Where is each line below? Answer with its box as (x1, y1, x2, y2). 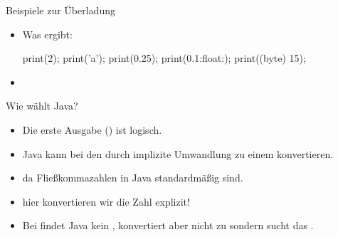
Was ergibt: (22, 26, 73, 41)
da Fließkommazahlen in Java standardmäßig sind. (22, 170, 243, 185)
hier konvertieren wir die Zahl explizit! (22, 194, 190, 209)
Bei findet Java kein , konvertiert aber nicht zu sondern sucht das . (22, 218, 314, 233)
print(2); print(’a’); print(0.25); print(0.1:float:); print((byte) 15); (22, 51, 306, 65)
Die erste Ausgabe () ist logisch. (22, 122, 162, 137)
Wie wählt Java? (6, 98, 78, 113)
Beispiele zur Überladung (6, 3, 115, 17)
